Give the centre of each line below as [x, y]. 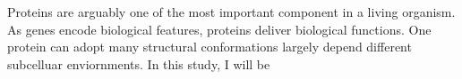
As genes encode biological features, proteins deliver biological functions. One [219, 29]
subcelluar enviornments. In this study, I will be [139, 63]
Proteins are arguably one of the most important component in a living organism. [231, 12]
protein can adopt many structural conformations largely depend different [210, 47]
